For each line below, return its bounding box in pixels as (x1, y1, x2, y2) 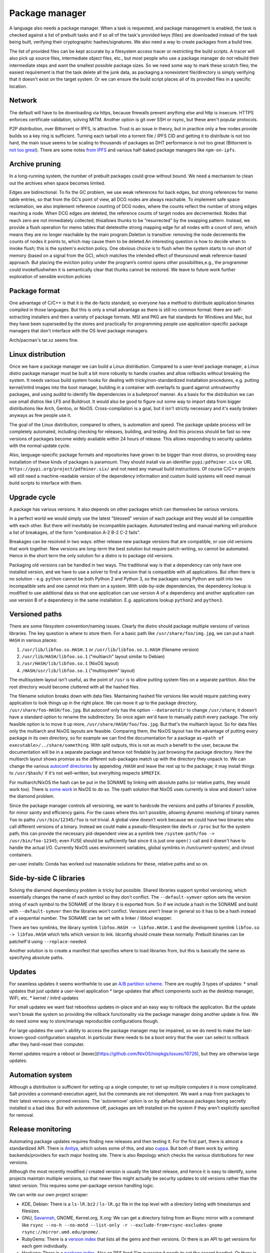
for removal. (9, 1112, 34, 1118)
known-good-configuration (9, 1034, 65, 1040)
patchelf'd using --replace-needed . (9, 938, 87, 944)
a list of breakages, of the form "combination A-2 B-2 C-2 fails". (9, 529, 140, 535)
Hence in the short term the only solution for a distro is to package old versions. (9, 553, 173, 559)
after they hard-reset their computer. (9, 1041, 85, 1048)
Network (9, 96, 37, 105)
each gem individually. (21, 1243, 68, 1249)
